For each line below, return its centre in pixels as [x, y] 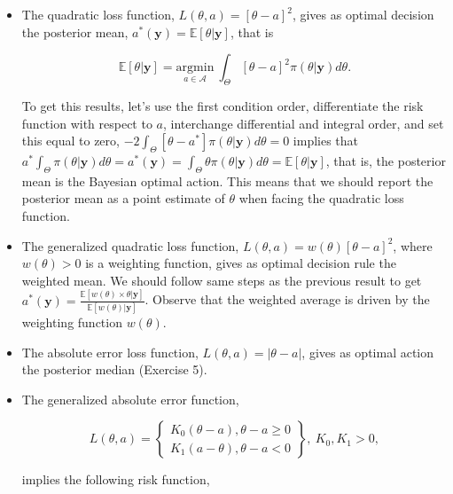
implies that [326, 141]
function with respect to [87, 123]
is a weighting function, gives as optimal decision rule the [241, 263]
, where [413, 245]
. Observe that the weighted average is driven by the [287, 299]
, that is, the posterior [386, 160]
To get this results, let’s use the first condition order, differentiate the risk [223, 105]
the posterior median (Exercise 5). [114, 369]
